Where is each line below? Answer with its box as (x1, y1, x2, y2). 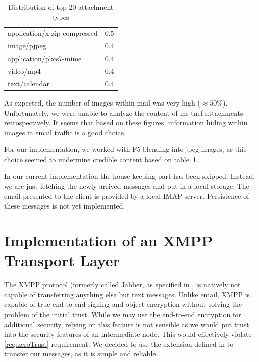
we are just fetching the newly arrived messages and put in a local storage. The (4, 181, 249, 191)
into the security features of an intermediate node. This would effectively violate (4, 329, 252, 339)
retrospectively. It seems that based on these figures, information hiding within (4, 117, 248, 128)
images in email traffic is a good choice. (4, 127, 126, 137)
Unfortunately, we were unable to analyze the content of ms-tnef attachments (4, 107, 243, 118)
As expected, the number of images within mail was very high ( (4, 97, 200, 108)
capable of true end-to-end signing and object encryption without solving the (4, 299, 242, 309)
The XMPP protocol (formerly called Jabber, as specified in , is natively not (4, 279, 241, 290)
